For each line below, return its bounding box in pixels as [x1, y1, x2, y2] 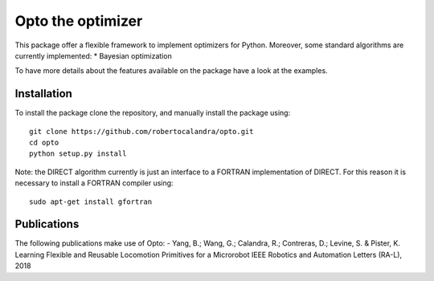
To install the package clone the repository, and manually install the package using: [14, 108, 291, 118]
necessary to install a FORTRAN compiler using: [14, 178, 174, 188]
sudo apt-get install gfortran [29, 197, 153, 206]
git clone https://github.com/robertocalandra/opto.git [29, 127, 254, 136]
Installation [14, 87, 72, 100]
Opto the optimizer [14, 12, 143, 30]
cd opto [29, 138, 59, 148]
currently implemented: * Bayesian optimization [14, 51, 172, 60]
